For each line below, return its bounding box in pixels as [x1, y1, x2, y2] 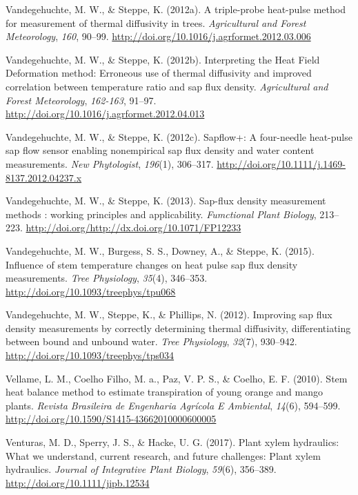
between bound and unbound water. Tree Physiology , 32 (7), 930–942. [6, 334, 297, 349]
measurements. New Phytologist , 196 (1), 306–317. [6, 156, 214, 171]
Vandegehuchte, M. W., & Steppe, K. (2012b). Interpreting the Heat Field [6, 52, 320, 66]
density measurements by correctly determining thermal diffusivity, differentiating [6, 320, 351, 335]
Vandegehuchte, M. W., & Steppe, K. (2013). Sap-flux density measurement [6, 193, 326, 208]
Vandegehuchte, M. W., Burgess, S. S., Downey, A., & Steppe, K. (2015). [6, 243, 315, 258]
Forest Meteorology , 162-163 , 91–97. [6, 93, 157, 107]
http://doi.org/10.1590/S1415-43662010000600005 [6, 411, 217, 426]
